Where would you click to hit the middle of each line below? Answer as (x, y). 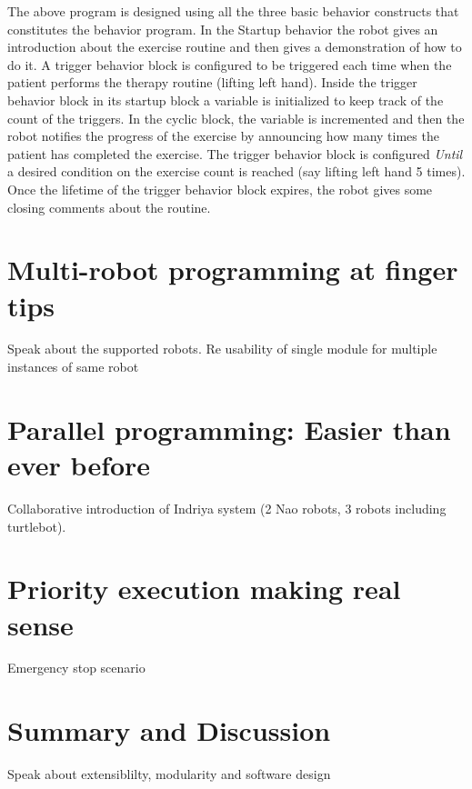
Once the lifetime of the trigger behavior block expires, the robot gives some (220, 189)
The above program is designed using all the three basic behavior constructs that (233, 11)
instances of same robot (73, 367)
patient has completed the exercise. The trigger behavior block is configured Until (235, 153)
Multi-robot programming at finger (233, 270)
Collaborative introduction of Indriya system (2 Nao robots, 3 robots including (227, 508)
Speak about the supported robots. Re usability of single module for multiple (222, 349)
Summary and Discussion (169, 730)
